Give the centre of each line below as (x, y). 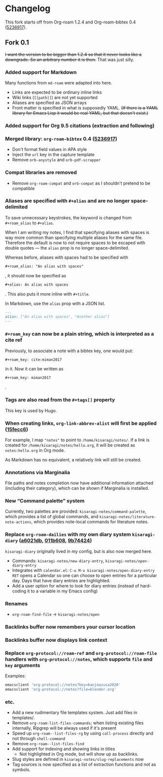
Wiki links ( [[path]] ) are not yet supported (55, 98)
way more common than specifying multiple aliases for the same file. (74, 237)
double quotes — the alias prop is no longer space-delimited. (67, 248)
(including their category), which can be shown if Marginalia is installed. (77, 488)
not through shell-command (39, 738)
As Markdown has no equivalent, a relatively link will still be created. (73, 460)
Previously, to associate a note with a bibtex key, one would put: (69, 351)
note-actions (18, 522)
